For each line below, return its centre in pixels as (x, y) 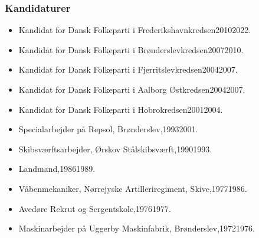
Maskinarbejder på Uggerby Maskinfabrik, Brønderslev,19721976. (137, 228)
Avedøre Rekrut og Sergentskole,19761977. (95, 208)
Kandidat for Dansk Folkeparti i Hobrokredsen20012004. (121, 109)
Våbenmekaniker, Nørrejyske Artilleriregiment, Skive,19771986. (133, 188)
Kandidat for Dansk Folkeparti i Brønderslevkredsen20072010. (131, 49)
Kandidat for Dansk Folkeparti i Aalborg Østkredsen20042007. (132, 89)
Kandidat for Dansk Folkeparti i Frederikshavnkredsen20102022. (135, 30)
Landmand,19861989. (57, 169)
